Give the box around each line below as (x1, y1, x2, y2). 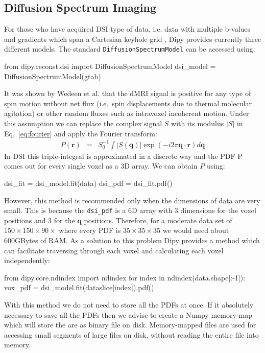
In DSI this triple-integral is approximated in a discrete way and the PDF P (4, 150, 243, 161)
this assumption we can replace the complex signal (4, 118, 162, 129)
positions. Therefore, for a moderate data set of (84, 215, 232, 225)
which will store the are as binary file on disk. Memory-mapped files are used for (4, 319, 256, 330)
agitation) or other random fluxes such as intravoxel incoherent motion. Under (4, 108, 249, 119)
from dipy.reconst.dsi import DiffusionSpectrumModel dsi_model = (4, 61, 216, 72)
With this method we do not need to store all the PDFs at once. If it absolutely (4, 299, 254, 310)
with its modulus (171, 118, 224, 129)
